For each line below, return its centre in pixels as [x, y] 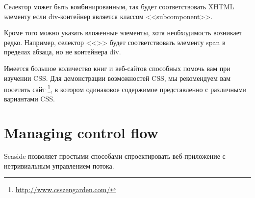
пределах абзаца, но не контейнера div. [63, 52]
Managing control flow [81, 133]
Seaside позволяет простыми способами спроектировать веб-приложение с [115, 156]
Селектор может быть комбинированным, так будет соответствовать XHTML [119, 6]
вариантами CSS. [29, 99]
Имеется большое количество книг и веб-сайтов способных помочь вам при [117, 68]
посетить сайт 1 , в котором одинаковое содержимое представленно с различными [125, 88]
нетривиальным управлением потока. [59, 165]
